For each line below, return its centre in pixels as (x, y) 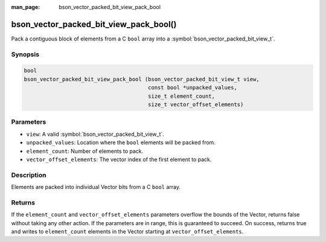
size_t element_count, (182, 96)
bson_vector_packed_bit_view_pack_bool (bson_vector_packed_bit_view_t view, (142, 79)
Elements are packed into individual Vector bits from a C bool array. (96, 187)
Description (29, 175)
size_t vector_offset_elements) (196, 105)
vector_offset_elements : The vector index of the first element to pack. (119, 159)
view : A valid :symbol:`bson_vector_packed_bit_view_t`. (95, 134)
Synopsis (25, 54)
